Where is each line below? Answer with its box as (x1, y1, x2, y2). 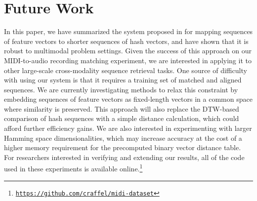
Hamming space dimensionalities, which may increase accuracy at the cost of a (4, 132, 242, 143)
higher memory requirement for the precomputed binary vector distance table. (4, 142, 241, 153)
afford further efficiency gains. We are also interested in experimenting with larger (4, 123, 252, 133)
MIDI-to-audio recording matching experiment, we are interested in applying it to (4, 55, 252, 65)
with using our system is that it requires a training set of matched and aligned (4, 75, 242, 85)
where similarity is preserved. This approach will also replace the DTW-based (4, 103, 239, 114)
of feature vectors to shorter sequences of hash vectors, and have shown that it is (4, 36, 249, 46)
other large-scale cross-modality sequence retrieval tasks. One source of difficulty (4, 65, 247, 75)
